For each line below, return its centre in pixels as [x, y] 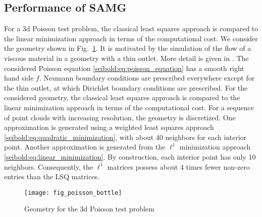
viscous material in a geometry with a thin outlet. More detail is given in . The [126, 58]
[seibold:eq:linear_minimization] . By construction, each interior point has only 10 [130, 156]
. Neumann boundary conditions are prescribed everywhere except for [147, 78]
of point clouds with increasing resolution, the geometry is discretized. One [120, 117]
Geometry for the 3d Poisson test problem [89, 209]
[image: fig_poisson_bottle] [73, 193]
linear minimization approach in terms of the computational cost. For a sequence [129, 107]
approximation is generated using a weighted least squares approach [109, 127]
